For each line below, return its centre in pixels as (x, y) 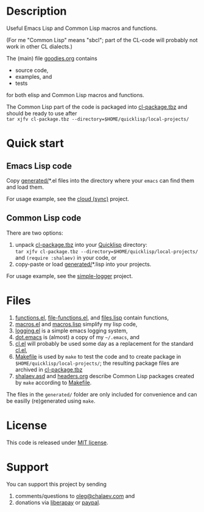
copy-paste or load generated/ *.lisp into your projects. (83, 264)
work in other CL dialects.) (40, 46)
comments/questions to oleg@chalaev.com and (75, 496)
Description (37, 11)
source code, (32, 70)
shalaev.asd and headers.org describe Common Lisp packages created (105, 376)
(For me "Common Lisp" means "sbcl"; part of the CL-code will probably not (102, 40)
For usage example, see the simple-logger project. (69, 276)
